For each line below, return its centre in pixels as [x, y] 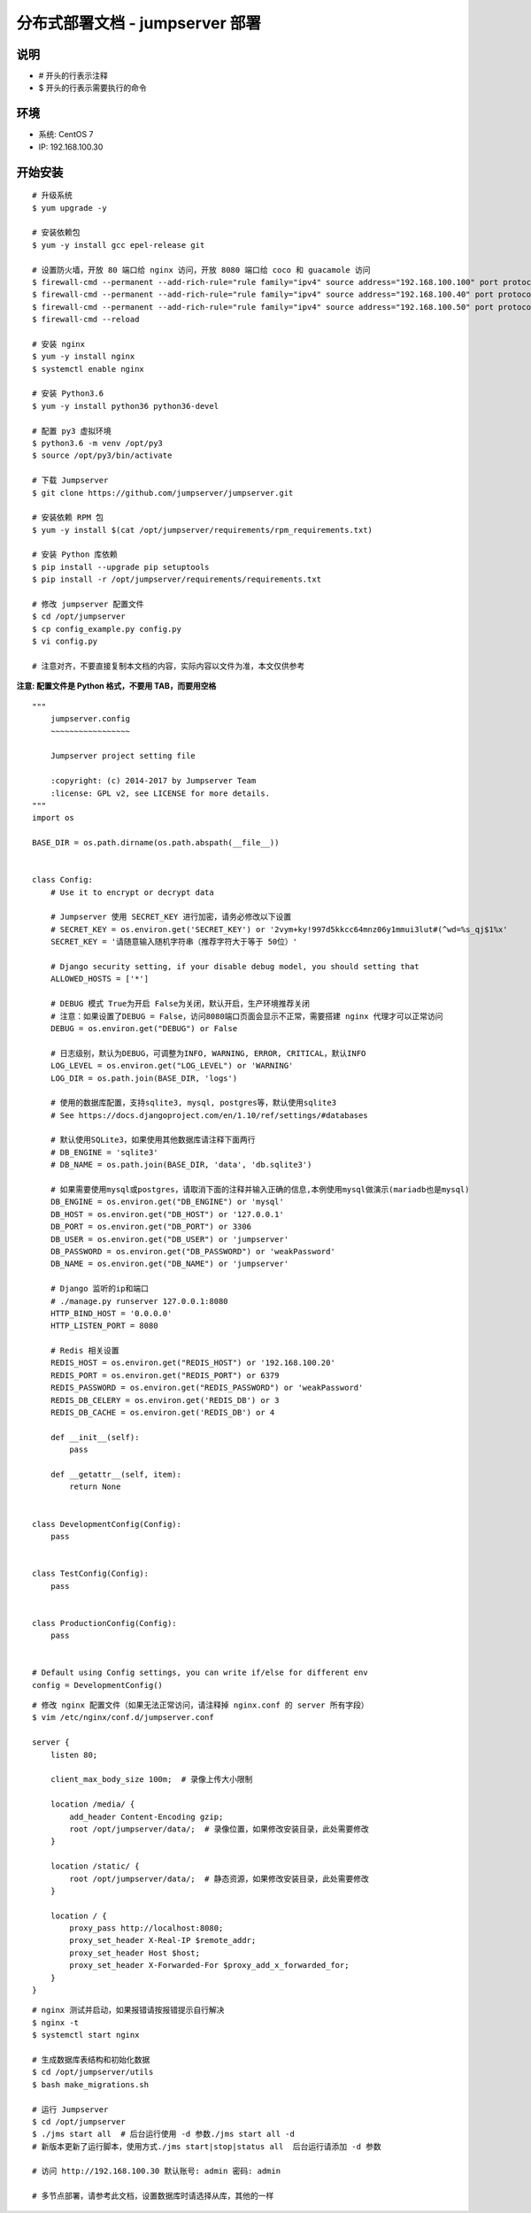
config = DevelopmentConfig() [98, 1685]
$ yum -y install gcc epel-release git [119, 245]
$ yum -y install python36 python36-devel [126, 406]
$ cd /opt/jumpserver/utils [93, 2072]
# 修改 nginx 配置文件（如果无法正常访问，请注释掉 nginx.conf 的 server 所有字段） [200, 1705]
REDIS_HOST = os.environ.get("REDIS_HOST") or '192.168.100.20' [192, 1363]
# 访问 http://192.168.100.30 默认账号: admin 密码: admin [157, 2171]
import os [53, 818]
